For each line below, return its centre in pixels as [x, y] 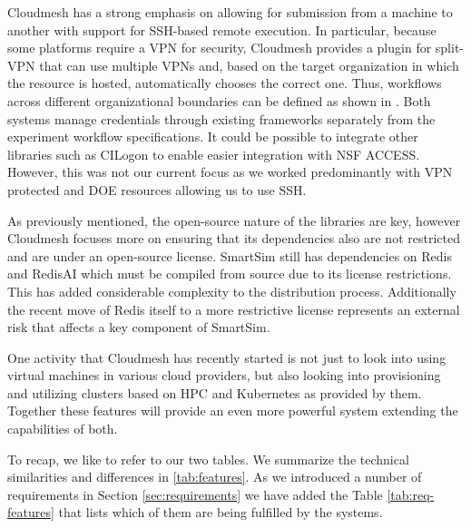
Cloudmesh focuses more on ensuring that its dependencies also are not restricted [234, 238]
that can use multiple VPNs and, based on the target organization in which [249, 65]
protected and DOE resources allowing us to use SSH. [157, 189]
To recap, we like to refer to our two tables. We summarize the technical [208, 459]
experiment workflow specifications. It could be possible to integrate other [213, 137]
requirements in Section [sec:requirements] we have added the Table [195, 494]
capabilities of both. [63, 429]
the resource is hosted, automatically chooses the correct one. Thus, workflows [225, 83]
